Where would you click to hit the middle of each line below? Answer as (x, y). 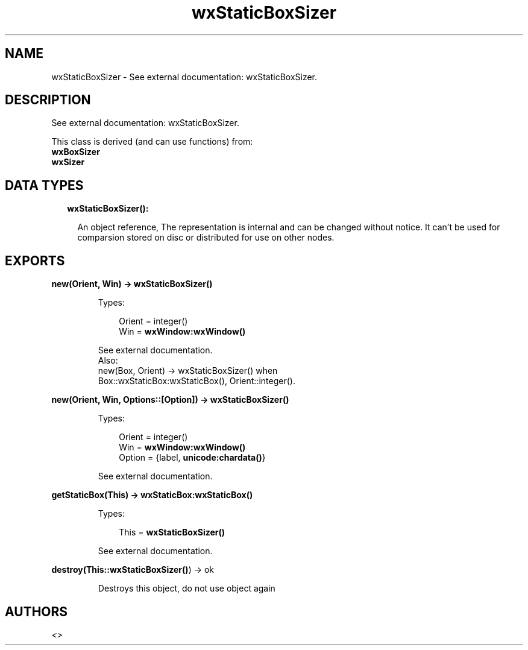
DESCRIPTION (48, 100)
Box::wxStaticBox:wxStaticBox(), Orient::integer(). (196, 381)
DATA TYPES (44, 185)
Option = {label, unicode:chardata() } (192, 458)
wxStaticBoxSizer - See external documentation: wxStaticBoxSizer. (184, 77)
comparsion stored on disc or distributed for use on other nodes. (206, 238)
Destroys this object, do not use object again (187, 588)
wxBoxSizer (76, 152)
